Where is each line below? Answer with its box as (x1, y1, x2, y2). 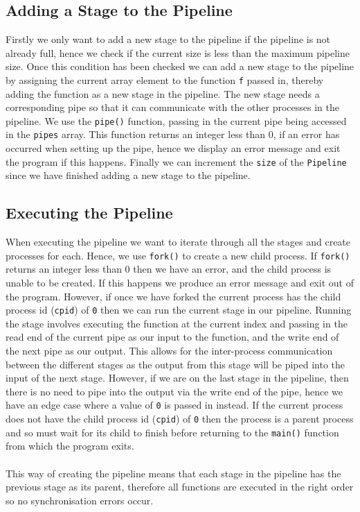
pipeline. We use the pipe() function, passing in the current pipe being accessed (6, 113, 347, 128)
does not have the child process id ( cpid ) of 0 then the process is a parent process (6, 411, 354, 426)
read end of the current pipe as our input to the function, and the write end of (6, 330, 339, 344)
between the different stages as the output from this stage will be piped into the (6, 357, 345, 371)
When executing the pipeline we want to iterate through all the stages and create (6, 234, 351, 249)
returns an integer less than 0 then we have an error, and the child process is (6, 262, 332, 276)
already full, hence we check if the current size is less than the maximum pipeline (6, 45, 350, 60)
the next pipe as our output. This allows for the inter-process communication (6, 343, 333, 358)
